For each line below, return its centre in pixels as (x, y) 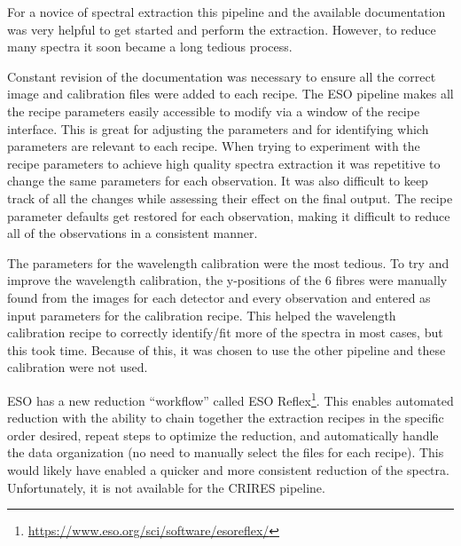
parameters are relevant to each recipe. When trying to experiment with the (214, 146)
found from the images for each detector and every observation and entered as (219, 297)
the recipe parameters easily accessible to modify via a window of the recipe (214, 111)
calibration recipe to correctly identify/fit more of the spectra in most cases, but (225, 332)
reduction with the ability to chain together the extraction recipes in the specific (226, 418)
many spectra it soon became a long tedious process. (150, 47)
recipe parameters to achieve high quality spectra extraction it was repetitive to (224, 163)
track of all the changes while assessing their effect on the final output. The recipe (230, 198)
